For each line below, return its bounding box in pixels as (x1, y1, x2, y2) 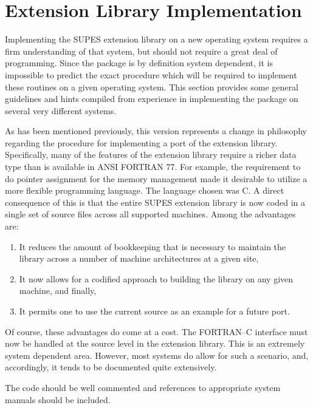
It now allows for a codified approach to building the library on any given (19, 272, 294, 285)
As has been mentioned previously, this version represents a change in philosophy (5, 124, 307, 137)
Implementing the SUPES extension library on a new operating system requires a (5, 33, 308, 46)
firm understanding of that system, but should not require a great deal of (5, 44, 278, 57)
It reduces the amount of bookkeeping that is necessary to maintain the (19, 240, 286, 253)
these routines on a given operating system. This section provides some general (5, 80, 298, 93)
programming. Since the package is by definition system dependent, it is (5, 56, 273, 69)
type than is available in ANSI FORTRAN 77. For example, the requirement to (5, 160, 301, 173)
